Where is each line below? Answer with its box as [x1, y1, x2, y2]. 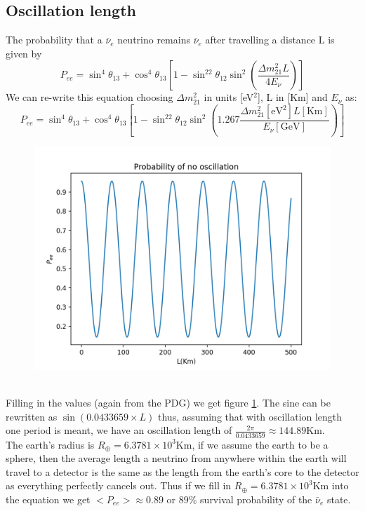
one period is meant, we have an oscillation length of [6, 423, 232, 437]
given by [6, 46, 42, 60]
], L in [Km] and [258, 90, 328, 104]
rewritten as [6, 409, 58, 423]
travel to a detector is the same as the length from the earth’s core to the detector [6, 464, 359, 479]
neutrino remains [117, 32, 190, 47]
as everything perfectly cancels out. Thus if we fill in [6, 478, 232, 493]
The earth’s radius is [6, 437, 95, 451]
